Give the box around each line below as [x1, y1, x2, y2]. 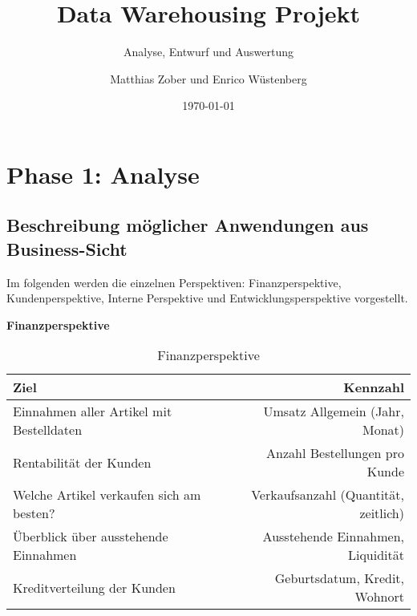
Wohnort [354, 587, 404, 606]
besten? [13, 504, 55, 523]
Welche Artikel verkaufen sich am [13, 485, 201, 505]
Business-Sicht [6, 236, 128, 261]
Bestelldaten [13, 420, 83, 440]
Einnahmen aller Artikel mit [13, 402, 172, 421]
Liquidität [347, 545, 404, 565]
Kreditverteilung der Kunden [13, 577, 176, 597]
